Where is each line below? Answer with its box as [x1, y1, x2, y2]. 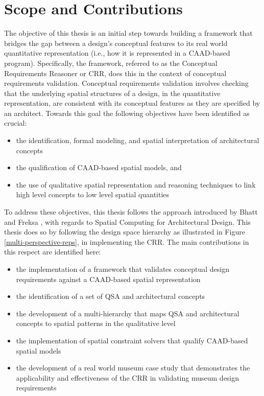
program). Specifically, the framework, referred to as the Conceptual [4, 57, 218, 68]
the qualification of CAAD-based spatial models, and [16, 162, 182, 173]
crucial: [4, 118, 27, 128]
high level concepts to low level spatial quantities [16, 189, 170, 200]
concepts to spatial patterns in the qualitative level [16, 318, 176, 329]
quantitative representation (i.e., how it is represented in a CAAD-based [4, 48, 230, 58]
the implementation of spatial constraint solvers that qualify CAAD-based [16, 335, 248, 345]
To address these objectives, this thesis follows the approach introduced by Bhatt [4, 206, 258, 217]
